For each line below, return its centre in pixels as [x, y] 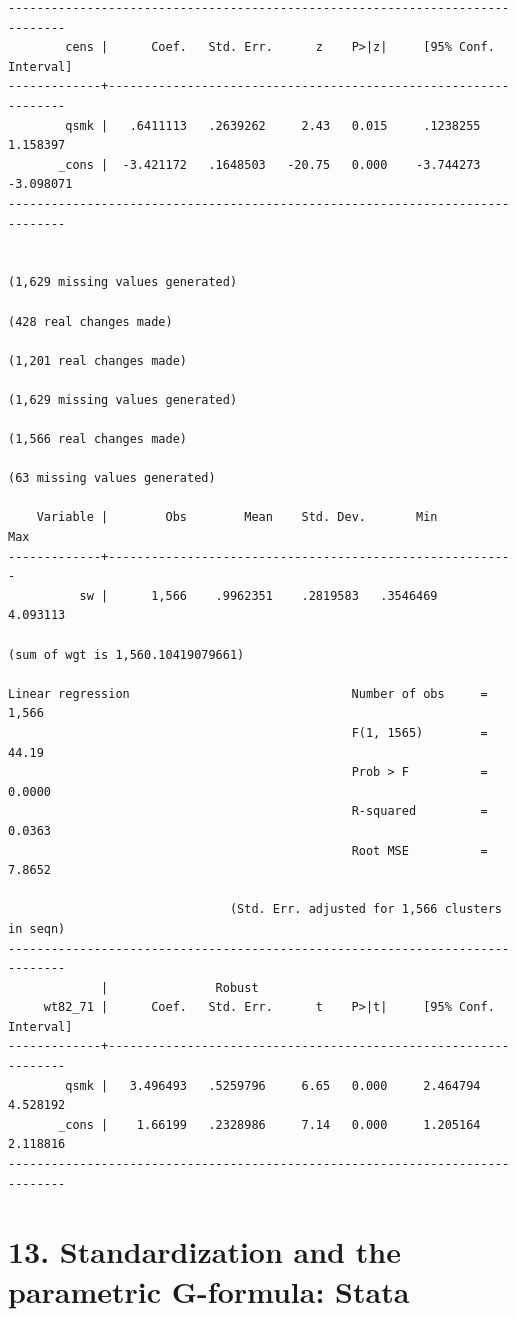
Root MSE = [419, 850]
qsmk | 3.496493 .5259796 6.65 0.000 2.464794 [273, 1085]
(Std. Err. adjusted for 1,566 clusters [365, 909]
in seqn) [37, 928]
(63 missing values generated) [112, 478]
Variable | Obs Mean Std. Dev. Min [237, 517]
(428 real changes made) [90, 321]
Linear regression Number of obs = [248, 693]
